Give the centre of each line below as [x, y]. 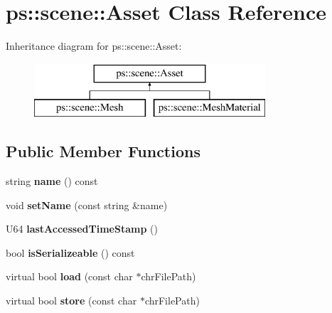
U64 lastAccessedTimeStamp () [82, 229]
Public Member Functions [103, 151]
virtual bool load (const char [69, 276]
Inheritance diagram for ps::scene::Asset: [94, 46]
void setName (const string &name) [87, 205]
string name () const [52, 181]
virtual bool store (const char [71, 301]
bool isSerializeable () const [70, 252]
